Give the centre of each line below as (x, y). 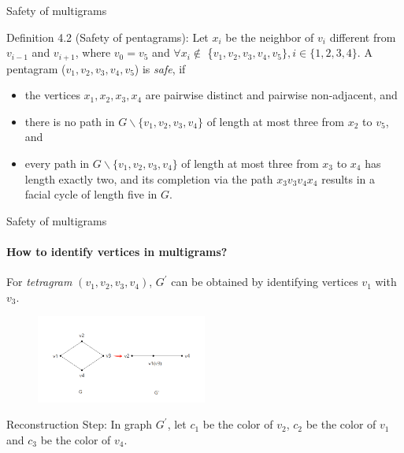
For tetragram (39, 282)
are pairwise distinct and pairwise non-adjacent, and (271, 95)
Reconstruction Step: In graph (80, 424)
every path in (57, 163)
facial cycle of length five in (91, 194)
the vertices (52, 95)
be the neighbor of (270, 37)
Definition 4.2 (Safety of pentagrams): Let (107, 37)
